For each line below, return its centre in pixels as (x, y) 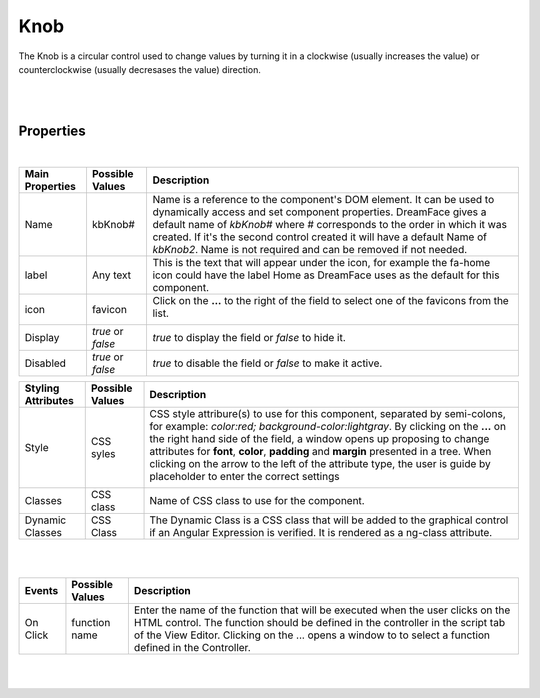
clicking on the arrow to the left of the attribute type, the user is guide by (320, 464)
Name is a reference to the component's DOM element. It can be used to (323, 200)
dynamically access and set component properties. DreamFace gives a (319, 212)
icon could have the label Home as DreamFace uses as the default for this (326, 275)
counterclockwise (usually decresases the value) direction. (140, 69)
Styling (42, 388)
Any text (111, 275)
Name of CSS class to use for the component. (257, 501)
